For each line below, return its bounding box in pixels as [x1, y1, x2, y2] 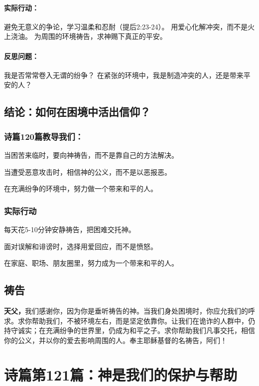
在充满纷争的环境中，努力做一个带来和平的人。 [4, 183, 157, 194]
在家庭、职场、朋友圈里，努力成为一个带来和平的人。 [4, 258, 178, 268]
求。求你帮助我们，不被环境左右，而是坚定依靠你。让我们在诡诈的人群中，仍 [4, 315, 255, 326]
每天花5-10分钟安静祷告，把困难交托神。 [4, 224, 135, 234]
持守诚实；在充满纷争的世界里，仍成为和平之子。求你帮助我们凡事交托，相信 [4, 325, 255, 336]
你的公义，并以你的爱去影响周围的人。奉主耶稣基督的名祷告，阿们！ [4, 335, 227, 345]
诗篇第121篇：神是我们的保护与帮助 [4, 364, 238, 385]
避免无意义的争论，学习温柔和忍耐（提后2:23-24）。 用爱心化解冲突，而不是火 [4, 21, 255, 31]
